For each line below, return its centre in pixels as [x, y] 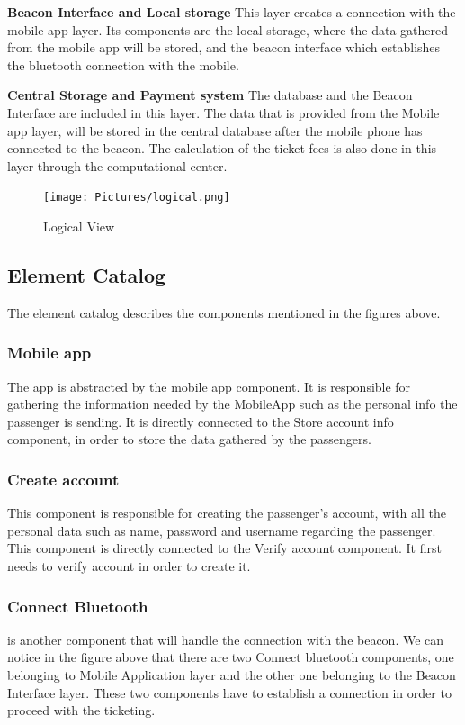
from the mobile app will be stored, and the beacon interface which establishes [224, 47]
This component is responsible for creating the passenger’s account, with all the [227, 513]
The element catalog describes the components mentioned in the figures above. [224, 312]
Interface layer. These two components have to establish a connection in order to [229, 692]
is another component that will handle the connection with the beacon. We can [226, 639]
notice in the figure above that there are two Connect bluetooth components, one [231, 657]
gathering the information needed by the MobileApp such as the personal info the [232, 404]
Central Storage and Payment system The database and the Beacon [210, 95]
